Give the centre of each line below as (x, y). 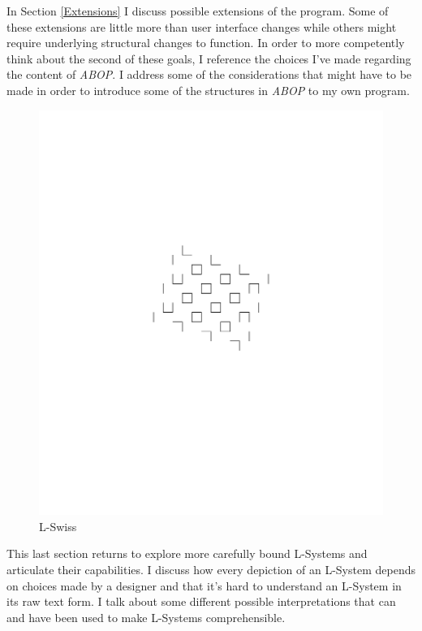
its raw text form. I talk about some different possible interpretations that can (201, 601)
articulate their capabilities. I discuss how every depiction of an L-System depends (211, 569)
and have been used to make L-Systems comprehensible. (146, 617)
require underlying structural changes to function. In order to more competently (206, 43)
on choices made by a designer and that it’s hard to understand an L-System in (204, 585)
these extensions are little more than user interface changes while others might (202, 26)
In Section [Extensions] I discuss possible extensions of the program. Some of (198, 11)
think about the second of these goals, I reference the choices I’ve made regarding (209, 58)
